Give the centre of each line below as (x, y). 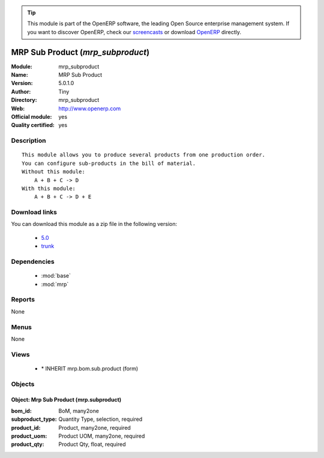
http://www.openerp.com (90, 109)
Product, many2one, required (95, 427)
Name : (19, 75)
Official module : (31, 117)
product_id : (26, 427)
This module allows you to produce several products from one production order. (144, 155)
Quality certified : (33, 125)
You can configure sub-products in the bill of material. (109, 163)
